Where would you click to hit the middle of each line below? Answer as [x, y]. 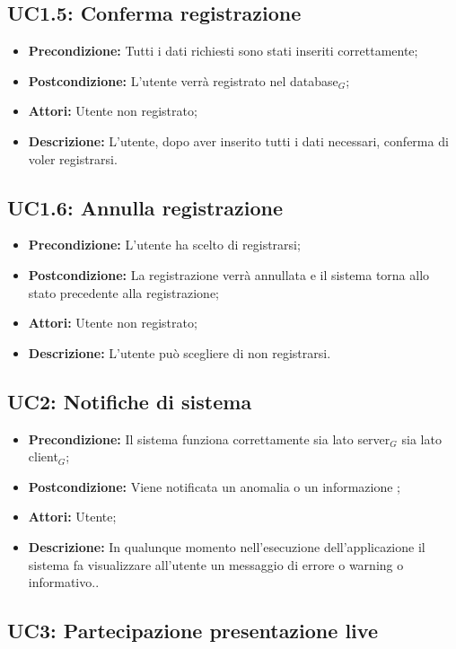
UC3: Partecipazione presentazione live [193, 631]
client [43, 456]
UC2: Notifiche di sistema [130, 401]
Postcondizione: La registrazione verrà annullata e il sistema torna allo [229, 274]
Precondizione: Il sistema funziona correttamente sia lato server [209, 439]
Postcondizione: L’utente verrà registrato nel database [183, 80]
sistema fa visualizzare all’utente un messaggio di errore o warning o [216, 564]
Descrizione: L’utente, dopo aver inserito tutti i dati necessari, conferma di [238, 140]
